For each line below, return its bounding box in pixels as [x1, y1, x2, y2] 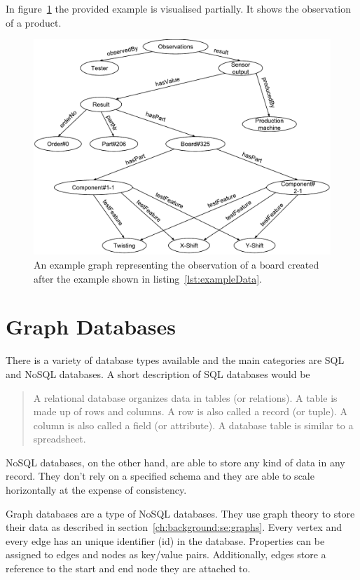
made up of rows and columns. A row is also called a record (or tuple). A [33, 404, 347, 419]
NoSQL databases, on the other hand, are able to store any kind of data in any [6, 454, 345, 469]
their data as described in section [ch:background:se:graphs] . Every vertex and [6, 520, 342, 534]
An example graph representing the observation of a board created [34, 257, 319, 272]
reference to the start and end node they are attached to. [6, 561, 251, 576]
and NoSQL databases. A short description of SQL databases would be [6, 366, 310, 381]
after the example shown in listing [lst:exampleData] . [34, 271, 262, 285]
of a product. [6, 15, 62, 29]
